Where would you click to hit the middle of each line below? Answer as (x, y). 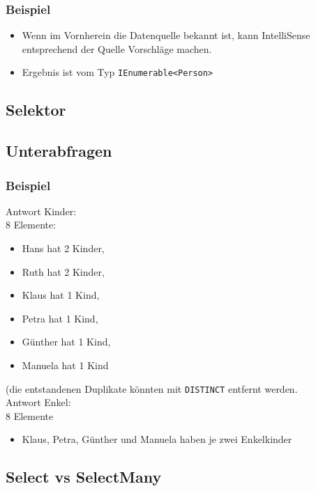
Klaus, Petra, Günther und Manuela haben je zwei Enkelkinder (157, 439)
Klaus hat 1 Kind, (61, 295)
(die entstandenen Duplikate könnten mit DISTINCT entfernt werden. (152, 388)
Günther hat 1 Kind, (66, 342)
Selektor (36, 110)
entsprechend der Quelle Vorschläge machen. (117, 48)
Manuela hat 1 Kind (65, 365)
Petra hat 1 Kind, (60, 318)
